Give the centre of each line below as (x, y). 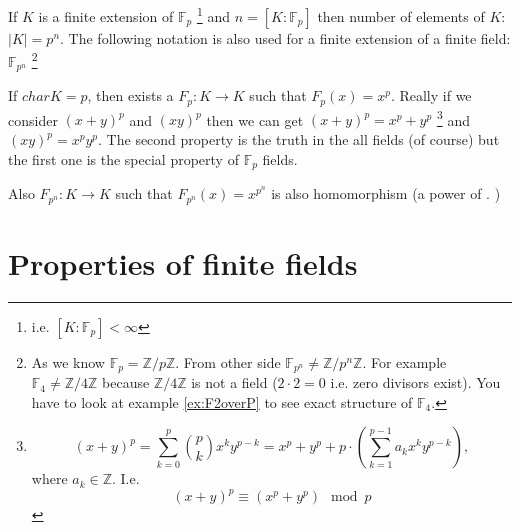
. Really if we (431, 95)
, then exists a (130, 95)
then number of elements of (401, 15)
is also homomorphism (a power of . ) (386, 193)
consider (33, 119)
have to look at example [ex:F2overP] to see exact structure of (222, 401)
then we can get (255, 119)
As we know (68, 361)
